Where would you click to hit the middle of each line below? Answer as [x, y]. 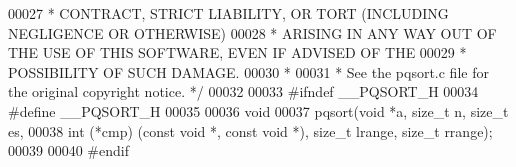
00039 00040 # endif [68, 150]
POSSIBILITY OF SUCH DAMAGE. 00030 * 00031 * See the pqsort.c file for [248, 71]
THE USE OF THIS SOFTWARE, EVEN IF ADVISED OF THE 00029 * [237, 52]
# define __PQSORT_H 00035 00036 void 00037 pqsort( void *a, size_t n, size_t [258, 110]
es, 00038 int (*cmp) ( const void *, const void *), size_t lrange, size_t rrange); [250, 130]
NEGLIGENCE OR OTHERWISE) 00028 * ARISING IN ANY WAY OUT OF [252, 32]
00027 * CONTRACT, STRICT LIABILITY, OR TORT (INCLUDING [228, 13]
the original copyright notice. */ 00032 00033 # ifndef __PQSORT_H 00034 [243, 91]
